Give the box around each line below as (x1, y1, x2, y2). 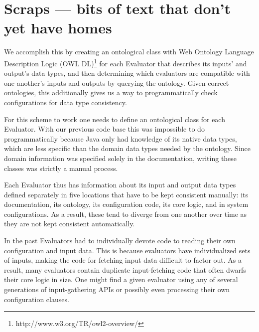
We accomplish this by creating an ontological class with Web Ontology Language (4, 46, 254, 57)
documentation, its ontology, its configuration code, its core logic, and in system (4, 199, 249, 209)
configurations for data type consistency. (4, 97, 127, 107)
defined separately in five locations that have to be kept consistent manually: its (4, 189, 249, 199)
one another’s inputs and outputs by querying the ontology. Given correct (4, 77, 229, 88)
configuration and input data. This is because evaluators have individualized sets (4, 245, 251, 255)
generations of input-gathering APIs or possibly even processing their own (4, 284, 230, 295)
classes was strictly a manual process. (4, 163, 118, 173)
